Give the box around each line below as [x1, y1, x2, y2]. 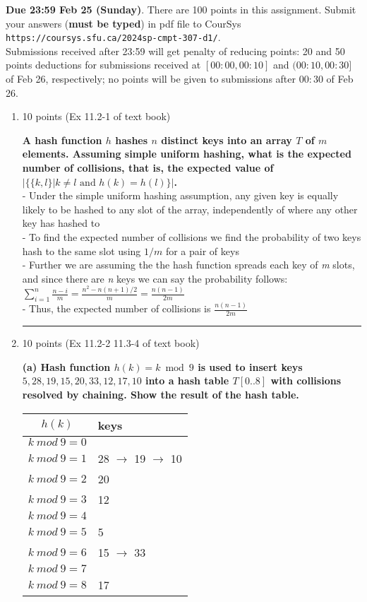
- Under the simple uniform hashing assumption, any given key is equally [22, 188, 339, 203]
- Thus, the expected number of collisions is [22, 301, 211, 316]
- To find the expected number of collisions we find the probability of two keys [22, 229, 361, 244]
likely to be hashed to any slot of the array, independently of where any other [22, 201, 358, 216]
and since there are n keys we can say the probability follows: [22, 271, 288, 285]
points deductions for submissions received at [6, 57, 201, 72]
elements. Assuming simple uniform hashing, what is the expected [22, 146, 351, 161]
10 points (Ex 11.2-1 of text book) [22, 109, 171, 124]
